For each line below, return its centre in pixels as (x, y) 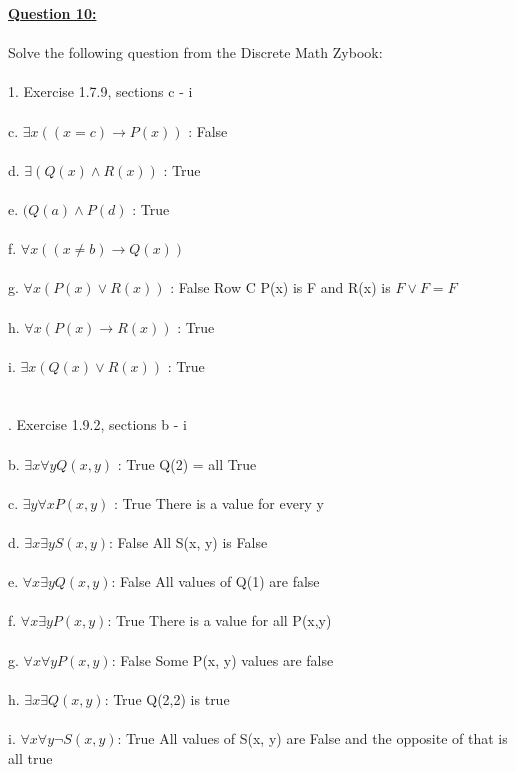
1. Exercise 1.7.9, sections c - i (100, 91)
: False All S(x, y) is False (188, 542)
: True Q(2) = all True (187, 463)
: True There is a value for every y (219, 502)
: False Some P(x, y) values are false (222, 659)
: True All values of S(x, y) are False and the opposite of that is (312, 737)
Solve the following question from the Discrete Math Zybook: (195, 52)
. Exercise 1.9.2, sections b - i (97, 424)
